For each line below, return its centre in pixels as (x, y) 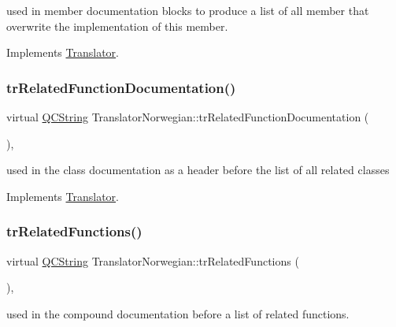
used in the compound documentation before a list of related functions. (178, 313)
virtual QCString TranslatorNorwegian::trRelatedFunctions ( (153, 260)
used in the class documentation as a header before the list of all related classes (198, 170)
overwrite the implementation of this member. (117, 26)
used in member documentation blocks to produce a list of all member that (188, 10)
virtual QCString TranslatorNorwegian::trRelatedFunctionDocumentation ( (188, 117)
